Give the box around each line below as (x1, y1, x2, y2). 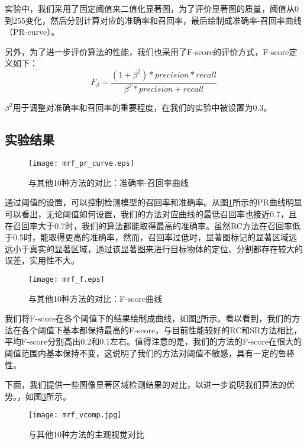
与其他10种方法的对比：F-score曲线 (28, 292, 163, 304)
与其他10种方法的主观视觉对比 (28, 428, 144, 440)
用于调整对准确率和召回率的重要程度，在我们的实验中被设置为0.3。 (12, 101, 272, 114)
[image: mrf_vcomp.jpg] (28, 411, 122, 420)
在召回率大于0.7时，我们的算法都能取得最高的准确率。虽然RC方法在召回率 (5, 219, 292, 231)
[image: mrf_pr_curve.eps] (28, 159, 134, 168)
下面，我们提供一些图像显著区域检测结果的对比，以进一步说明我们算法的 (5, 378, 286, 391)
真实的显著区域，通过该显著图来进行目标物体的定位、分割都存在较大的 (29, 242, 303, 255)
